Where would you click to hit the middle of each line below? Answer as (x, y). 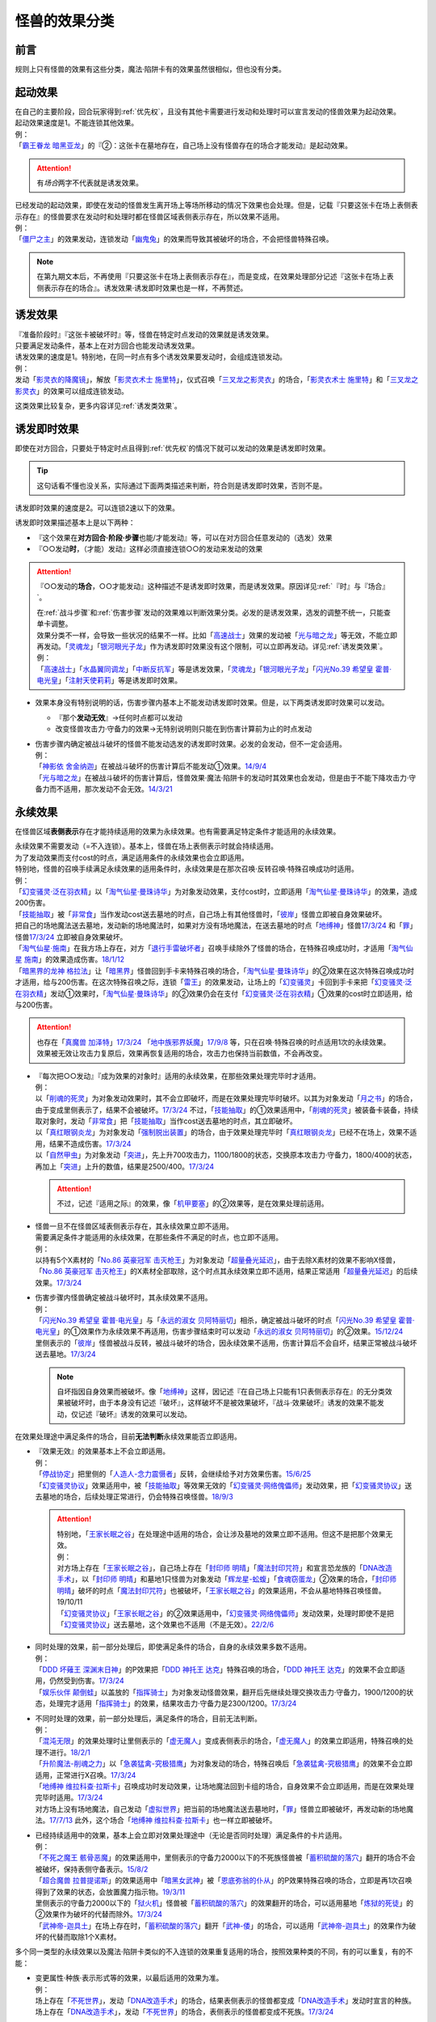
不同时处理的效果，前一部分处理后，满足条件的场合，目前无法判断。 (148, 1718)
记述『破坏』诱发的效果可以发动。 (134, 1414)
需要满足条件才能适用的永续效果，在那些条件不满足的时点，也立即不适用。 (159, 1237)
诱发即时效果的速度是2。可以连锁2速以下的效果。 (97, 508)
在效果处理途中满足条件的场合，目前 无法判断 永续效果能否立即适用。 (128, 1436)
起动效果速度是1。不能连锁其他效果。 (77, 123)
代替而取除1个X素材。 (85, 1937)
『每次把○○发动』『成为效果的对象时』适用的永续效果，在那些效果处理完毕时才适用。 (178, 1076)
